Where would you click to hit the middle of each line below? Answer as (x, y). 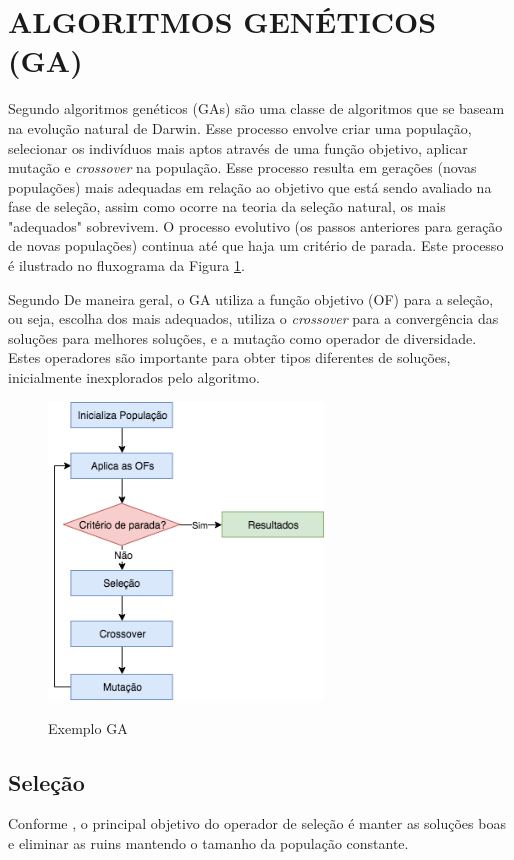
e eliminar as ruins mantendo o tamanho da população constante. (208, 843)
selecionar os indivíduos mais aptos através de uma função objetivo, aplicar (238, 147)
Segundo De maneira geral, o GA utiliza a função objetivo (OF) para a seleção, (251, 298)
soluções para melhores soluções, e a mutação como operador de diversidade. (242, 337)
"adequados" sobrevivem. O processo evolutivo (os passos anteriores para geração (255, 225)
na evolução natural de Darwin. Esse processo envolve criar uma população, (240, 127)
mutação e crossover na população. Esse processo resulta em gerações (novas (242, 167)
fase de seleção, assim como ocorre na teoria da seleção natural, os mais (227, 206)
